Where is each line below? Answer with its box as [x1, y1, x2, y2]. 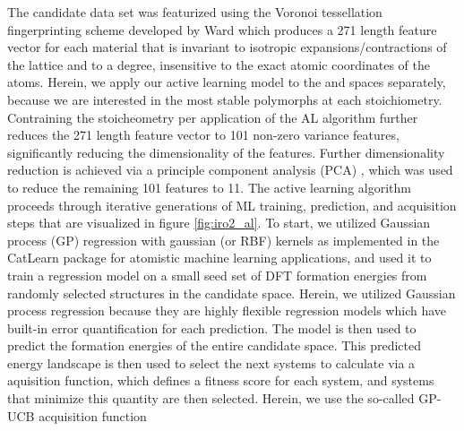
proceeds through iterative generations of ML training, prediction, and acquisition [7, 195, 457, 214]
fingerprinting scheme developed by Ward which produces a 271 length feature [7, 20, 437, 39]
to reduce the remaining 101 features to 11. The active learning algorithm [7, 177, 411, 196]
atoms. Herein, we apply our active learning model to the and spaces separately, [7, 73, 446, 91]
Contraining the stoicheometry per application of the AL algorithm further [7, 108, 418, 126]
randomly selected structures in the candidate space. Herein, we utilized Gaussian [7, 283, 456, 302]
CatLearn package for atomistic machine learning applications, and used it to [7, 248, 432, 267]
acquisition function [39, 406, 147, 425]
